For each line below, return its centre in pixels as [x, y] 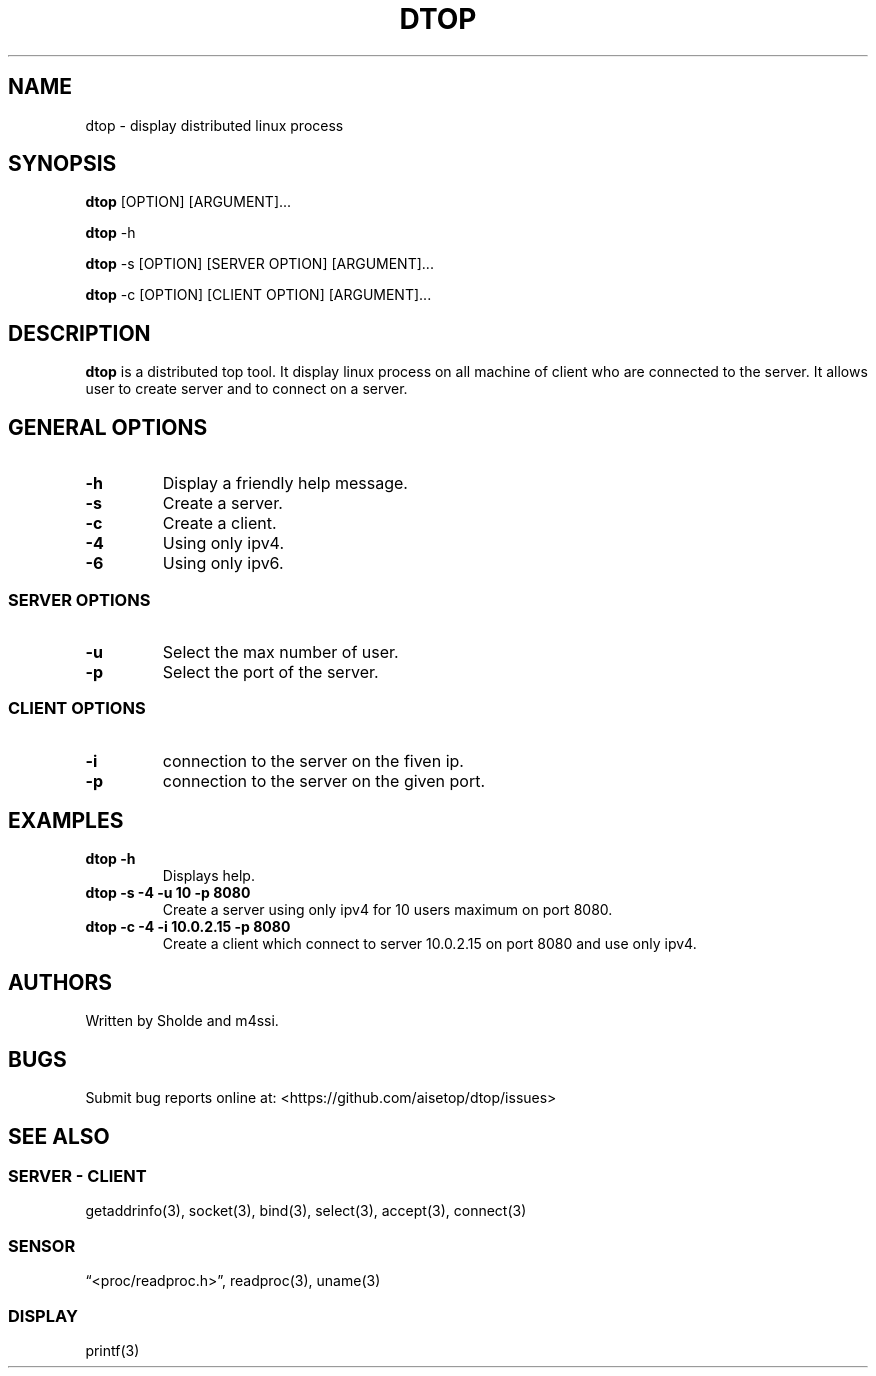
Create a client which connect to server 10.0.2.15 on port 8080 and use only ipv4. [429, 944]
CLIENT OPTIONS [77, 708]
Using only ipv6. [223, 563]
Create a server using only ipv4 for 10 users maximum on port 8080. [387, 910]
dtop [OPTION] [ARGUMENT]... [188, 202]
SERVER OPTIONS [79, 599]
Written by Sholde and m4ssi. [182, 1021]
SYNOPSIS [62, 164]
